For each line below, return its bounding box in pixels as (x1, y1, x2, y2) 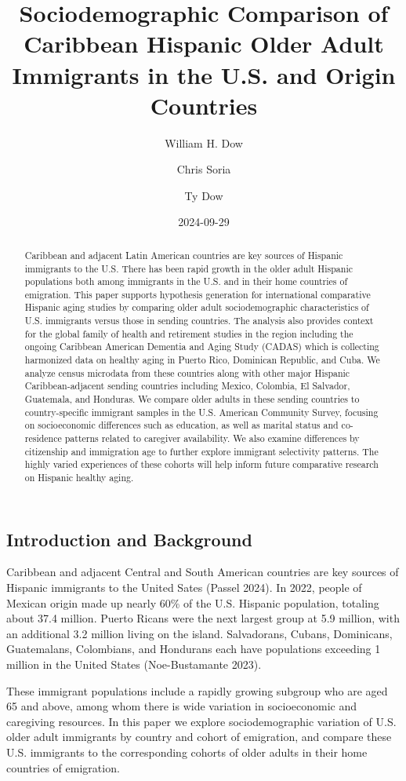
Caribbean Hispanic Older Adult (24, 27, 384, 60)
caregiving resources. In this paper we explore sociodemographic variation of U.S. (6, 713, 397, 729)
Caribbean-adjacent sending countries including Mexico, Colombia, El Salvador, (24, 379, 350, 392)
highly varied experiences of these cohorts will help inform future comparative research (24, 458, 379, 471)
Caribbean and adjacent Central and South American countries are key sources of (6, 564, 399, 580)
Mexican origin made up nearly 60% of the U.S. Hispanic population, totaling (6, 594, 379, 611)
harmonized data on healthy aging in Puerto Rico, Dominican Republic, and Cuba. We (24, 353, 380, 367)
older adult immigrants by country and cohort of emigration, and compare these (6, 728, 392, 745)
